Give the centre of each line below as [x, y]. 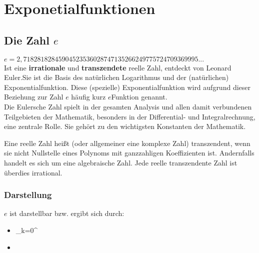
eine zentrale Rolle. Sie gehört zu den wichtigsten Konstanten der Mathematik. [125, 126]
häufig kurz [88, 97]
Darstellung [28, 195]
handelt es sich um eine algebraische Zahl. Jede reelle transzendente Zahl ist [121, 162]
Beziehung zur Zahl [34, 97]
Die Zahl [27, 40]
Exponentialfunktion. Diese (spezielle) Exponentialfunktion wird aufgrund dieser [127, 87]
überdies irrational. [33, 172]
